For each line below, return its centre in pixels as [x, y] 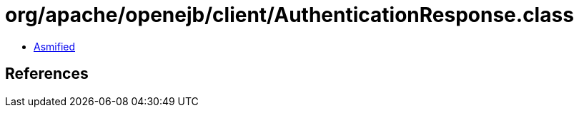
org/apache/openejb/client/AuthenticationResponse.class [289, 15]
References [47, 74]
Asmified [55, 46]
